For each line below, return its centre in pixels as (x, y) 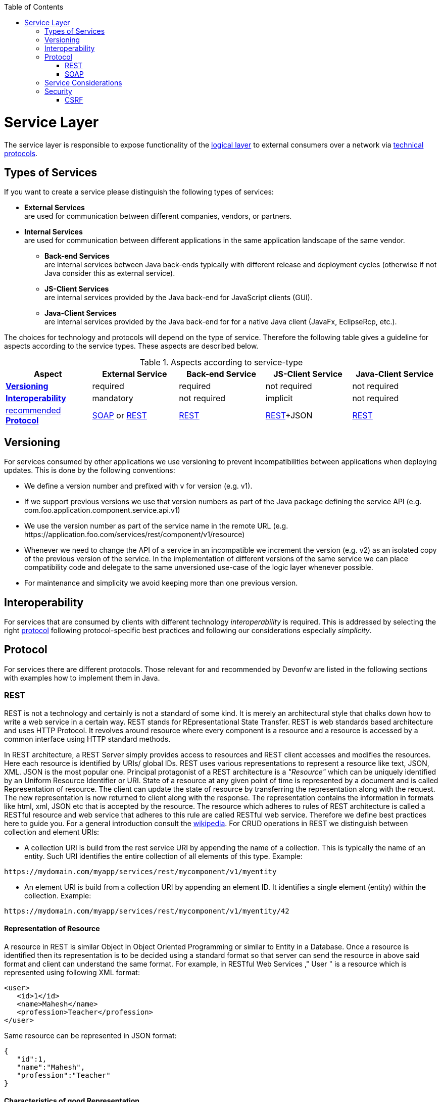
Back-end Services (77, 256)
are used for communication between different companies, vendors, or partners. (158, 216)
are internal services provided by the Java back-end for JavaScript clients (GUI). (178, 298)
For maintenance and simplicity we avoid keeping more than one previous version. (161, 583)
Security (58, 91)
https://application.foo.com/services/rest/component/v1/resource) (135, 535)
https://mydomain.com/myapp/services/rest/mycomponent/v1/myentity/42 (147, 911)
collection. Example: (58, 895)
